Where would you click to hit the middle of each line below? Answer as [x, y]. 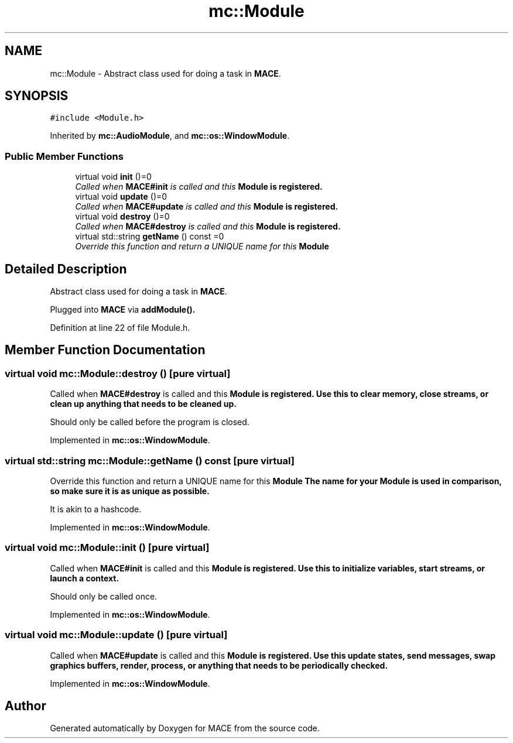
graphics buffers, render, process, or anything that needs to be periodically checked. [219, 665]
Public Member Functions [64, 156]
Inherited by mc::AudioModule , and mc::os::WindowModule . [170, 136]
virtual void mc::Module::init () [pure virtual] [107, 548]
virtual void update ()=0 [121, 197]
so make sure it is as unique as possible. [130, 491]
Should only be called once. [104, 596]
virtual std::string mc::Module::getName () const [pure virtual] [150, 460]
